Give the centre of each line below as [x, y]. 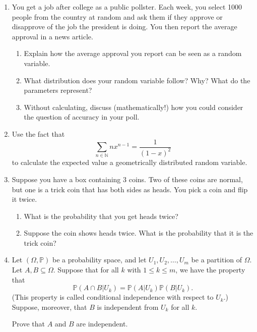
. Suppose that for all [86, 270]
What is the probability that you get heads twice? [101, 216]
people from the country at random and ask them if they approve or [117, 16]
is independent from [128, 307]
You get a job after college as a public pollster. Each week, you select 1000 [127, 7]
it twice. [24, 199]
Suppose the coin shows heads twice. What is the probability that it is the [139, 233]
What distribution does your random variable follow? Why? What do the [137, 80]
